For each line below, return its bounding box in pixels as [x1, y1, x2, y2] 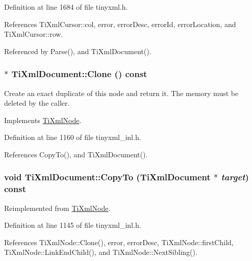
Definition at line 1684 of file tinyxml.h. [4, 2, 128, 12]
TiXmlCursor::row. [4, 29, 63, 39]
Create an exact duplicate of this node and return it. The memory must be [4, 87, 239, 98]
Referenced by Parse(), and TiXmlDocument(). [4, 45, 152, 56]
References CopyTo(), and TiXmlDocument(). [4, 149, 148, 159]
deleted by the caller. [4, 98, 70, 108]
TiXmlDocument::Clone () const [11, 67, 147, 80]
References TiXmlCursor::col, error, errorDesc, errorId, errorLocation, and [4, 18, 236, 29]
